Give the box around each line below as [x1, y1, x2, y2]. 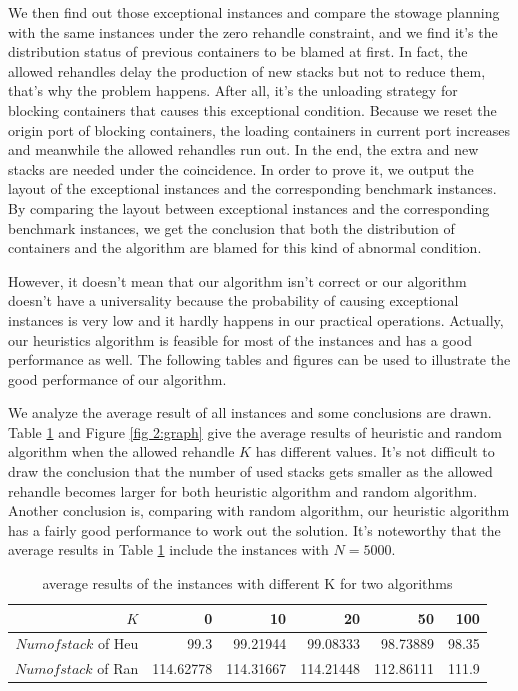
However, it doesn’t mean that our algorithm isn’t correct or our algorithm [8, 270, 467, 291]
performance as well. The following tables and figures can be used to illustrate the [8, 349, 511, 370]
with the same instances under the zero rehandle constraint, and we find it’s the [8, 21, 498, 42]
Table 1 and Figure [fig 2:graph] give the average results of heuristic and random [8, 421, 502, 442]
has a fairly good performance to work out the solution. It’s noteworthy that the [8, 519, 501, 540]
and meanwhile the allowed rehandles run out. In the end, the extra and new [8, 139, 479, 160]
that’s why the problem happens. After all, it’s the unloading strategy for [8, 80, 458, 101]
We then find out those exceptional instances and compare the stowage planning [8, 2, 500, 22]
